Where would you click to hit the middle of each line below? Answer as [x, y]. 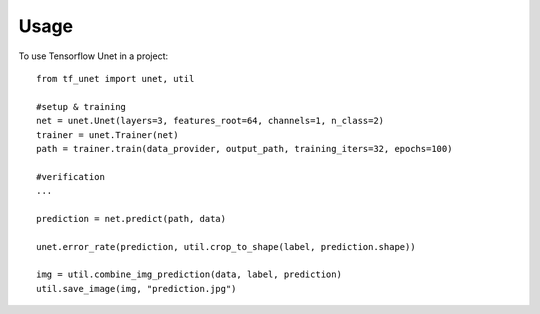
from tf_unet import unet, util [115, 78]
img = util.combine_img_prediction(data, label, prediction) [189, 274]
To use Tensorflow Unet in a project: [93, 56]
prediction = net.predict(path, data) [131, 218]
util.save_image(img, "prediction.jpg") [136, 288]
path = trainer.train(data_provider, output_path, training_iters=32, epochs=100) [244, 148]
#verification [70, 176]
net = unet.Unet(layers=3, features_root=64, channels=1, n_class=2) [210, 121]
